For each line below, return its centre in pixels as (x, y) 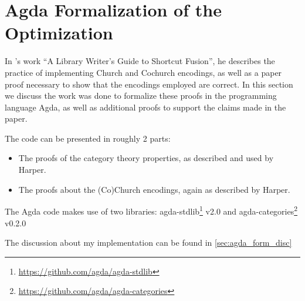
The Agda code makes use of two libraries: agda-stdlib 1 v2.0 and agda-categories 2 (151, 210)
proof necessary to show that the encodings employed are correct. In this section (149, 84)
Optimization (59, 33)
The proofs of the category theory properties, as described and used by (146, 158)
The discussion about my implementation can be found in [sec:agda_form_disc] (148, 243)
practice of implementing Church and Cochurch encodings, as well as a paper (143, 72)
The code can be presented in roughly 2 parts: (88, 138)
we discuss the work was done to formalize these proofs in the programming (141, 96)
